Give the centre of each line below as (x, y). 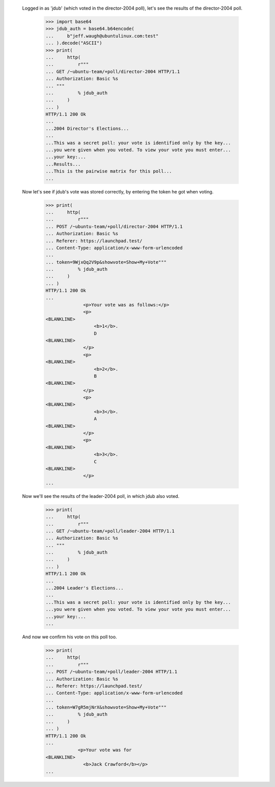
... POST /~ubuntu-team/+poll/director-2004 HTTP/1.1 (114, 226)
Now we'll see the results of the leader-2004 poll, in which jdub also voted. (101, 496)
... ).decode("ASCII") (74, 43)
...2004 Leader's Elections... (85, 588)
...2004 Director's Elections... (87, 128)
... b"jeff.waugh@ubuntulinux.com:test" (102, 36)
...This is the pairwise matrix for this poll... (109, 171)
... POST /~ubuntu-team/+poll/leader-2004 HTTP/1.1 (112, 672)
